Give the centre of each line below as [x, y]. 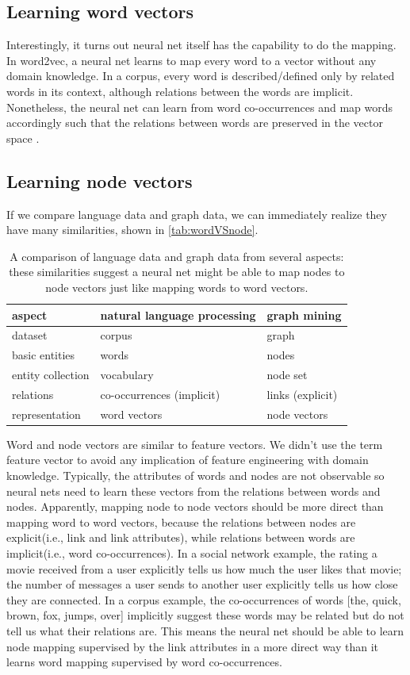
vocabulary [127, 375]
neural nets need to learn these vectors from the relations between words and [194, 491]
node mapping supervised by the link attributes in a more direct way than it [193, 646]
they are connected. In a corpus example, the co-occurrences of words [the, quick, [204, 599]
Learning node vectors [100, 180]
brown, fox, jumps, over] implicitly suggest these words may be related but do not [205, 615]
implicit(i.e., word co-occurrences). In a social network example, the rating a [192, 553]
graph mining [304, 314]
